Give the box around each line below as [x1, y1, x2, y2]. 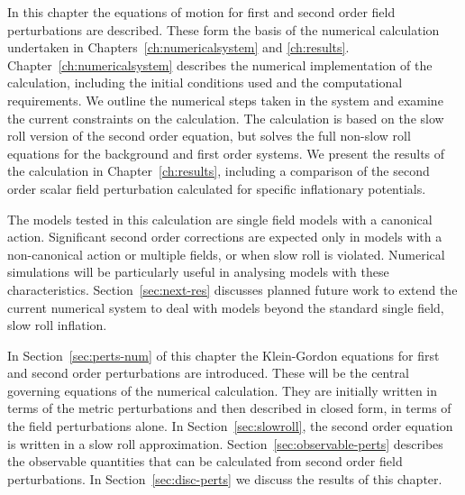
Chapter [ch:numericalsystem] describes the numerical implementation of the [7, 55, 433, 74]
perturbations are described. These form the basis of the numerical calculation [7, 20, 440, 39]
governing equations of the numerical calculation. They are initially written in [7, 380, 438, 399]
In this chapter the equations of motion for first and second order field [7, 3, 396, 21]
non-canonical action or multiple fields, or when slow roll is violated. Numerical [7, 244, 445, 263]
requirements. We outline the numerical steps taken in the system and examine [7, 90, 443, 109]
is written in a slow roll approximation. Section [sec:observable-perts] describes [7, 434, 443, 453]
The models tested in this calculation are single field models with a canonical [7, 209, 433, 228]
